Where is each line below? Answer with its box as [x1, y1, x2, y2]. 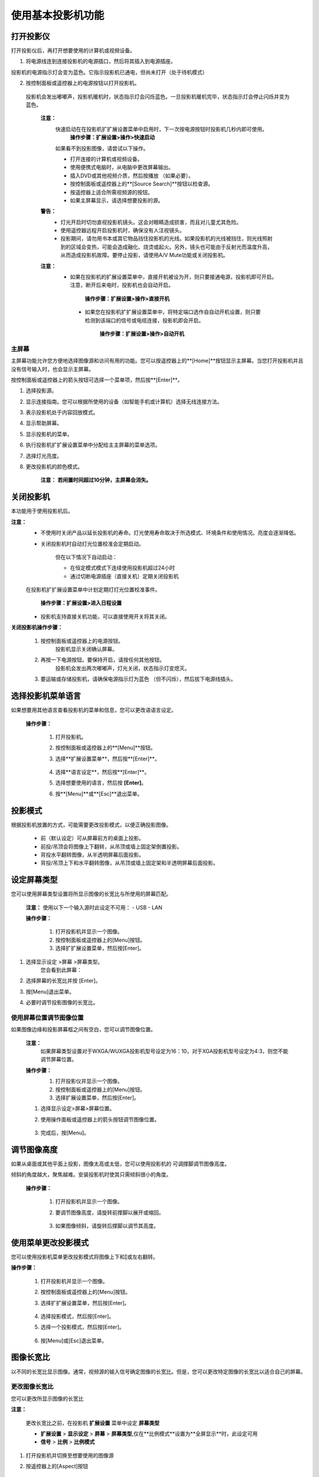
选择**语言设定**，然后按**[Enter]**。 [55, 769, 150, 776]
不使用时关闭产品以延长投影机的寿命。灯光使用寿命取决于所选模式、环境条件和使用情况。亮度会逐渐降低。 [40, 529, 300, 536]
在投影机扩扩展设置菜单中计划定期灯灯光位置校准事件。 [25, 586, 161, 593]
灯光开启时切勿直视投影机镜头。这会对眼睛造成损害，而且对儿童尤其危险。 [60, 219, 242, 226]
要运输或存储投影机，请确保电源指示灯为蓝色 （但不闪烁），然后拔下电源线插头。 [40, 675, 236, 682]
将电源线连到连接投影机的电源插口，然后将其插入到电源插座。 [25, 58, 176, 65]
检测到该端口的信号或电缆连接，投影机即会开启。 [84, 317, 204, 324]
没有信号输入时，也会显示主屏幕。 [11, 365, 94, 372]
